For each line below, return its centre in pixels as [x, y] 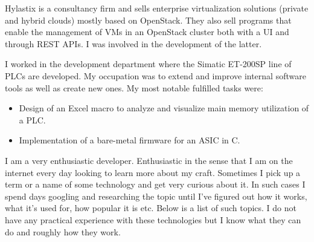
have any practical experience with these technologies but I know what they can [153, 219]
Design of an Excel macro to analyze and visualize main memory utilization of [164, 108]
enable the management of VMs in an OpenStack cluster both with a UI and [147, 32]
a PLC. [32, 119]
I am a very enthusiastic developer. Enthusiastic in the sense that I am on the [149, 160]
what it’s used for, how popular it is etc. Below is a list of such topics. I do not [151, 208]
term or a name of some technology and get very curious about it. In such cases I [155, 184]
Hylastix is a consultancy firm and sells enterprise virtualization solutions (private [157, 8]
